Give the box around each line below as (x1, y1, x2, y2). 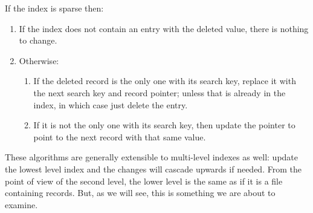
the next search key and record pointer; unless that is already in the (33, 86, 286, 99)
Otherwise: (19, 54, 59, 67)
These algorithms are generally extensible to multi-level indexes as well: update (5, 151, 298, 163)
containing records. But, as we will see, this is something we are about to (5, 186, 276, 199)
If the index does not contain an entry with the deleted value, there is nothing (19, 22, 309, 34)
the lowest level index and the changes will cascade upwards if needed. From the (5, 162, 302, 175)
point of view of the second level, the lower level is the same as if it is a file (5, 174, 283, 187)
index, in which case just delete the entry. (33, 98, 188, 111)
